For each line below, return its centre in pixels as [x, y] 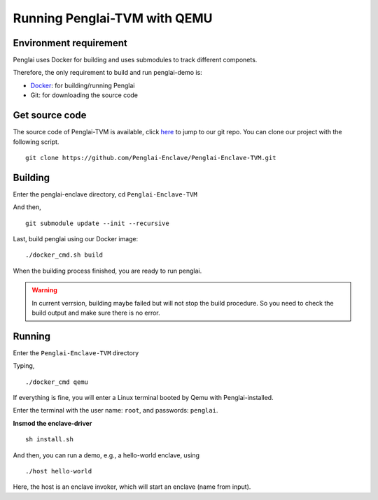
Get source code [50, 115]
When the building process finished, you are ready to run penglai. [107, 271]
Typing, [24, 366]
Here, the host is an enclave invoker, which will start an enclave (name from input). [132, 487]
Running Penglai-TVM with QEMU [113, 18]
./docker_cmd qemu [57, 382]
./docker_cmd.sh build [64, 255]
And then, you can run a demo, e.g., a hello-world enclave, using [106, 455]
